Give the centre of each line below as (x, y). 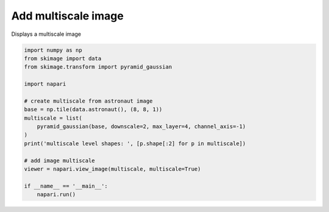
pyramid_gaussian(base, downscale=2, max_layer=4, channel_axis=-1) (141, 127)
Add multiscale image (68, 16)
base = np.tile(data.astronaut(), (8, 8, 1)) (93, 110)
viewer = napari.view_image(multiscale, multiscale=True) (112, 169)
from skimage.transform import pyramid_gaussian (98, 67)
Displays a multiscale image (46, 34)
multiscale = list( (53, 118)
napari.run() (56, 195)
